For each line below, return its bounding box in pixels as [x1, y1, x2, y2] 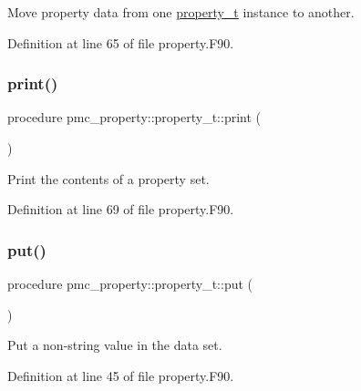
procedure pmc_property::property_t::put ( [7, 274, 253, 293]
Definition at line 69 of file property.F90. [7, 200, 234, 219]
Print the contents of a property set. [7, 169, 210, 188]
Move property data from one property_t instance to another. [7, 3, 355, 21]
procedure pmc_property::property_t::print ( [7, 108, 262, 127]
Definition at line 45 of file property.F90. [7, 365, 234, 385]
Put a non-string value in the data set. [7, 335, 222, 355]
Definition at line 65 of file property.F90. [7, 33, 234, 52]
